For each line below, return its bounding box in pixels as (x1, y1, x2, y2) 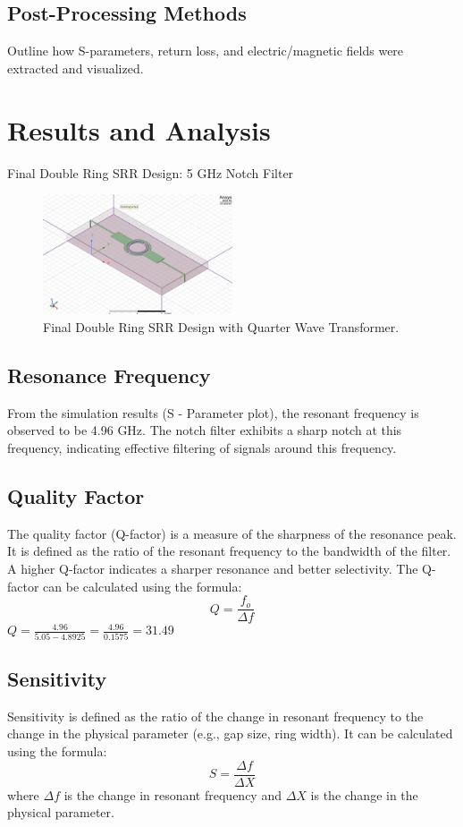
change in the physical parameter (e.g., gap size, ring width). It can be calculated (7, 724, 453, 743)
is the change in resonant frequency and (63, 785, 282, 804)
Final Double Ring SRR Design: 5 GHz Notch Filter (7, 163, 294, 182)
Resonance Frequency (7, 362, 211, 389)
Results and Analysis (7, 111, 271, 148)
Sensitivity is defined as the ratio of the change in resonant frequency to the (7, 706, 424, 725)
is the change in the (310, 785, 418, 804)
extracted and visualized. (7, 58, 144, 77)
